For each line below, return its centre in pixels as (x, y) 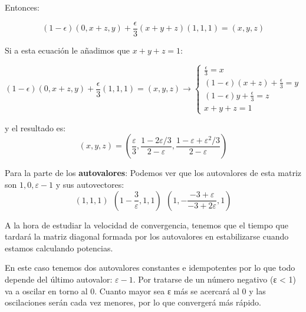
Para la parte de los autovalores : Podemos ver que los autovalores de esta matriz (153, 173)
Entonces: (22, 7)
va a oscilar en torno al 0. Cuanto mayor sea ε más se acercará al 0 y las (135, 291)
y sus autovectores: (90, 185)
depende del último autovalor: (59, 279)
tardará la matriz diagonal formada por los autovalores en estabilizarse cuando (147, 236)
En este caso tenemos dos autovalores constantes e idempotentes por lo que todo (150, 268)
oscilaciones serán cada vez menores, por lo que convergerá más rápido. (133, 302)
